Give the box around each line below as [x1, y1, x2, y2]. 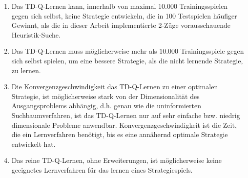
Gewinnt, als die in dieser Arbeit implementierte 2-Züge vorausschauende [11, 20, 230, 30]
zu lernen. [11, 65, 41, 75]
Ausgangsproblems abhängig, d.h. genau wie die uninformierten [11, 100, 201, 111]
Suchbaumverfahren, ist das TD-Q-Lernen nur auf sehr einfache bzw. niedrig [11, 110, 240, 120]
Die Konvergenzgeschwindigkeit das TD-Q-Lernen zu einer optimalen [11, 81, 218, 92]
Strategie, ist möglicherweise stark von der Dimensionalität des [11, 91, 200, 101]
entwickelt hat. [11, 138, 56, 149]
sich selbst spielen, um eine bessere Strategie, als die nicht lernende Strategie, [11, 55, 243, 65]
